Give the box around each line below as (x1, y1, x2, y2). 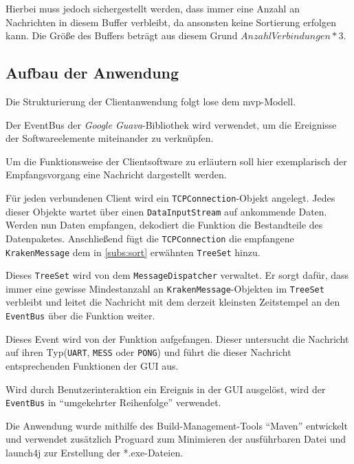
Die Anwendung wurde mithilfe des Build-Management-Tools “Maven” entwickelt (5, 418, 348, 432)
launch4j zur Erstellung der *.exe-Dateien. (5, 445, 184, 460)
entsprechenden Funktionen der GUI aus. (5, 358, 179, 372)
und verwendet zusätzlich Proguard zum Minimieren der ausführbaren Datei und (5, 432, 346, 446)
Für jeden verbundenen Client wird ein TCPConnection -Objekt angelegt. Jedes (5, 190, 335, 204)
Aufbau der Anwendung (5, 62, 179, 83)
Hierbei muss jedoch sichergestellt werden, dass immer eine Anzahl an (5, 1, 300, 15)
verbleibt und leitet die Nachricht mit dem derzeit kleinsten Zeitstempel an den (5, 295, 340, 309)
